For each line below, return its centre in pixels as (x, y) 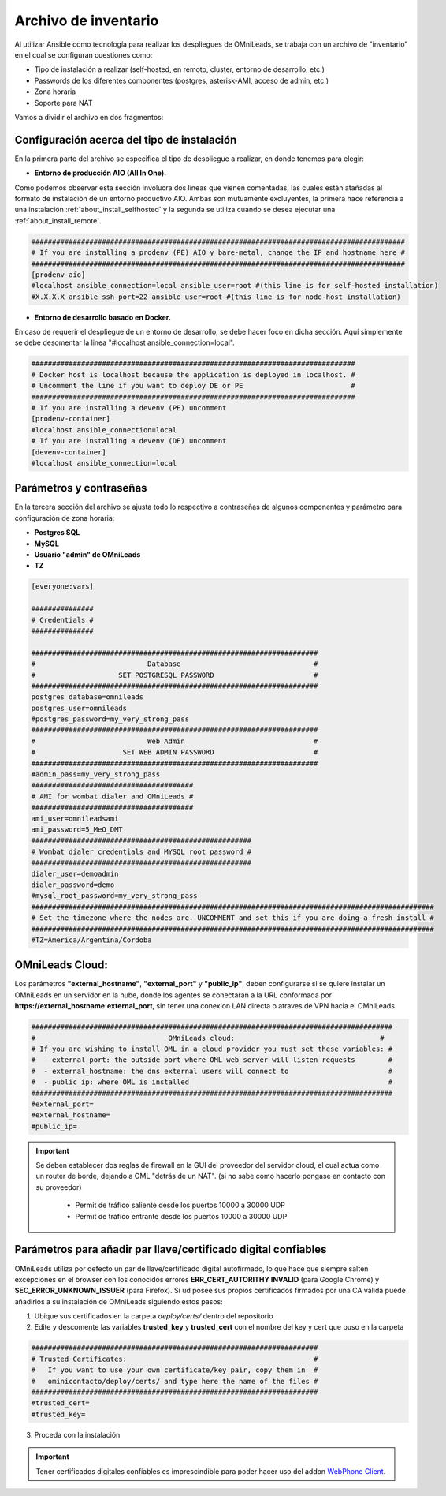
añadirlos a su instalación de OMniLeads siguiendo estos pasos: (119, 1301)
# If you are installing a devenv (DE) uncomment (129, 441)
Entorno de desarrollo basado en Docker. (102, 317)
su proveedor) (59, 1187)
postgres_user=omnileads (79, 708)
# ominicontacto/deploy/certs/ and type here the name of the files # (175, 1381)
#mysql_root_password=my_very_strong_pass (114, 896)
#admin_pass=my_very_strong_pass (96, 774)
